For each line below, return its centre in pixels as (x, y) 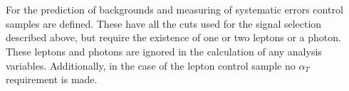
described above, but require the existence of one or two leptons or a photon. (173, 37)
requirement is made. (52, 79)
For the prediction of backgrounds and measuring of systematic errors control (174, 10)
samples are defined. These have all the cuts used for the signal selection (164, 23)
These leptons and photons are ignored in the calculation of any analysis (164, 51)
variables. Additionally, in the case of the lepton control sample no (151, 65)
